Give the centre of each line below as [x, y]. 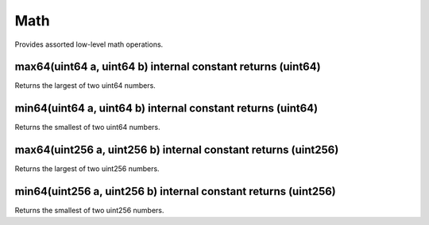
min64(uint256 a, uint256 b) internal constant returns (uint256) [176, 191]
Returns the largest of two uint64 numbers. [85, 86]
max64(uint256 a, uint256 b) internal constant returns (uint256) [177, 150]
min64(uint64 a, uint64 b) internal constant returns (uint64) [166, 108]
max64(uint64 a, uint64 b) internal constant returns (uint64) [168, 67]
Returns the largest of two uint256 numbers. [87, 169]
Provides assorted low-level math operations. [89, 44]
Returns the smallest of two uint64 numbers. [87, 128]
